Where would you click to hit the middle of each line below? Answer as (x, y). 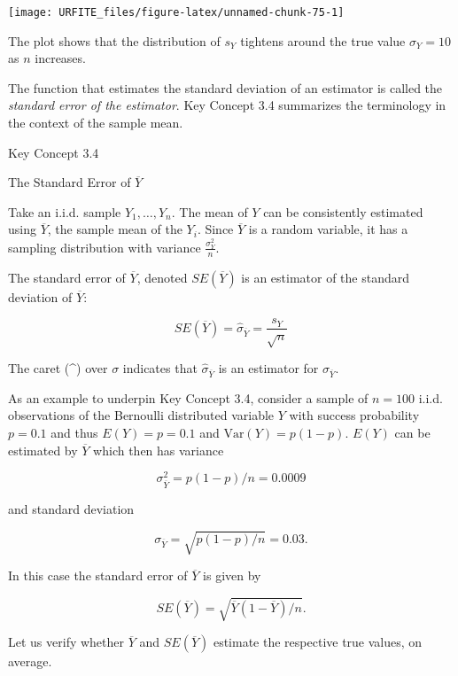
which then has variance (159, 450)
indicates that (160, 368)
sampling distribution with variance (105, 247)
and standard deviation (71, 509)
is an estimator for (268, 368)
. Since (215, 229)
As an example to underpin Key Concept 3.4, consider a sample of (188, 397)
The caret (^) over (58, 368)
